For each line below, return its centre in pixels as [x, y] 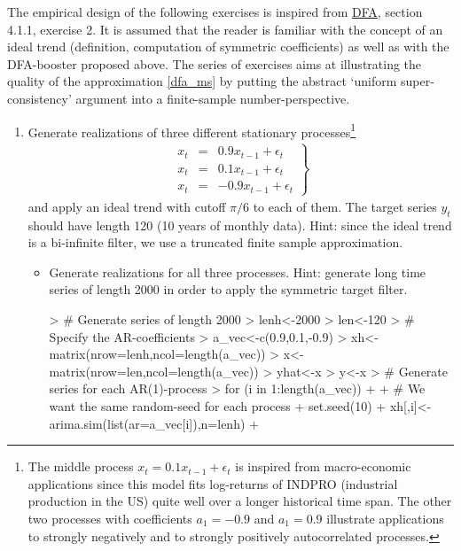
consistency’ [39, 98]
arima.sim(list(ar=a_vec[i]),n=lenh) [147, 423]
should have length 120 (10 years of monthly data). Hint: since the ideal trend [240, 225]
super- [418, 81]
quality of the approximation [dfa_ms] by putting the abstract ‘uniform [202, 81]
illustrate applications [385, 518]
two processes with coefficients [110, 518]
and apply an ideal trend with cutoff [127, 206]
